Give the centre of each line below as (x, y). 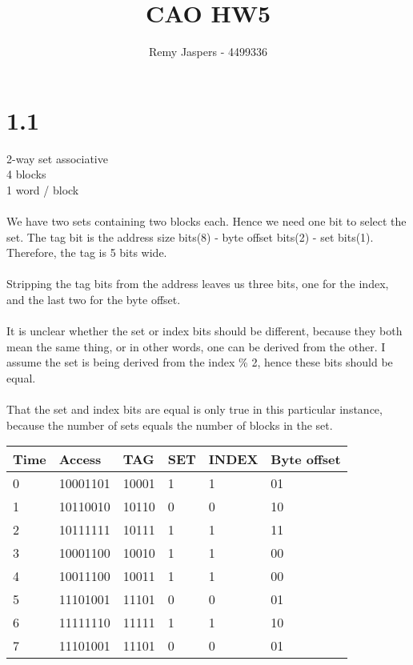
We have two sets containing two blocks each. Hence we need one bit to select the (206, 221)
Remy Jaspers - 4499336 (208, 52)
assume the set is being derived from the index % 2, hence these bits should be (200, 362)
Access (80, 459)
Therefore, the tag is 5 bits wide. (87, 252)
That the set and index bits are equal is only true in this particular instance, (194, 409)
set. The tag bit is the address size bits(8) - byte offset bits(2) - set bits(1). (190, 236)
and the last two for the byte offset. (94, 299)
